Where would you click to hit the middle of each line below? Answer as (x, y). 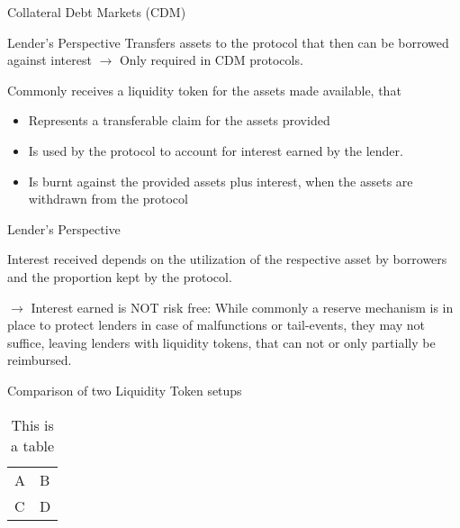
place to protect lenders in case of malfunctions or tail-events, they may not (216, 325)
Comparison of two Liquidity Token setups (125, 390)
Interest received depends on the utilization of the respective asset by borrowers (227, 259)
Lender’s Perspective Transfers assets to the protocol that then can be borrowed (228, 42)
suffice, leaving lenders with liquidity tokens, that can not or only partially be (221, 342)
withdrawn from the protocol (108, 199)
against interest (50, 60)
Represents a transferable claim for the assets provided (179, 120)
